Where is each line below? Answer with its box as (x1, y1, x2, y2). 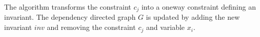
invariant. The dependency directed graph (4, 12, 136, 22)
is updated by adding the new (146, 12, 240, 22)
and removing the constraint (47, 22, 136, 32)
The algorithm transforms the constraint (4, 2, 131, 12)
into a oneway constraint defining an (141, 2, 256, 12)
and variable (146, 22, 185, 32)
